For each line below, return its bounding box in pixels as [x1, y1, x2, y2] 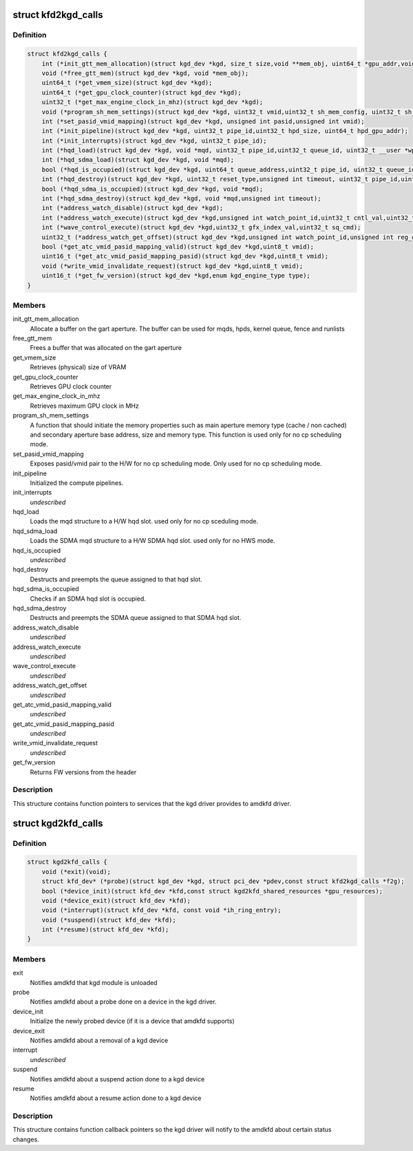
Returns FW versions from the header [30, 768, 137, 776]
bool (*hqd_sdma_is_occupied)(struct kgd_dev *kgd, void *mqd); [41, 185, 264, 193]
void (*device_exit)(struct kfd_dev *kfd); [41, 896, 191, 904]
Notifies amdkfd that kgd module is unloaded [30, 978, 158, 986]
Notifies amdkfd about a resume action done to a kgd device [30, 1094, 202, 1102]
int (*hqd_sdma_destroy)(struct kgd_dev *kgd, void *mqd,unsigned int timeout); [41, 195, 321, 203]
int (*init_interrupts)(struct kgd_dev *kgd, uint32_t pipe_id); [41, 136, 267, 145]
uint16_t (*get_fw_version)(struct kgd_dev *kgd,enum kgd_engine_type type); [41, 272, 311, 280]
